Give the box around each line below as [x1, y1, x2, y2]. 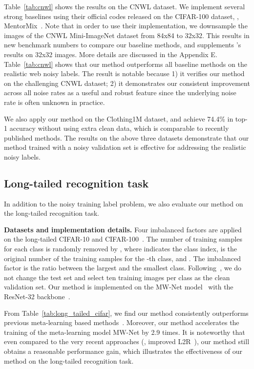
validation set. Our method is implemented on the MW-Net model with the [4, 282, 233, 292]
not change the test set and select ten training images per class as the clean [4, 272, 230, 282]
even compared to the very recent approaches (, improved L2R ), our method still [4, 336, 250, 347]
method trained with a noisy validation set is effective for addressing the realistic [4, 142, 246, 152]
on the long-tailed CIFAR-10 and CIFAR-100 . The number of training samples [4, 234, 242, 244]
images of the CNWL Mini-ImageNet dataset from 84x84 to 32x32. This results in [4, 30, 250, 40]
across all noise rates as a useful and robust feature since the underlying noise [4, 87, 236, 98]
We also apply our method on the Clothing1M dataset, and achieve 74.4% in [4, 113, 233, 123]
